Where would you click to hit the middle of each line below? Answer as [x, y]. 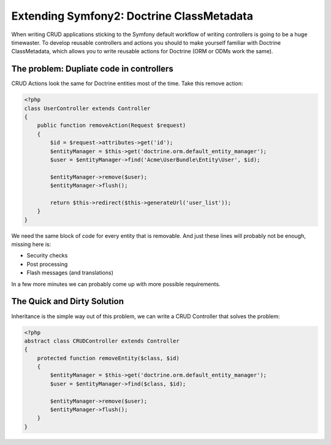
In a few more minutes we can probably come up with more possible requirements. [116, 284]
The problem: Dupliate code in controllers [93, 69]
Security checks [47, 256]
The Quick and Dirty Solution [67, 301]
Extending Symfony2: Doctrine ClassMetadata [132, 16]
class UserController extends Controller [87, 108]
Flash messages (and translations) [70, 273]
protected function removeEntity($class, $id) [108, 358]
